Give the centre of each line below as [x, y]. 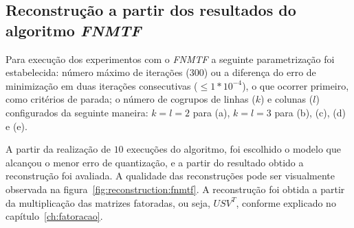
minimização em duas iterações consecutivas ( [102, 85]
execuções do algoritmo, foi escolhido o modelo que [234, 149]
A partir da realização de [58, 149]
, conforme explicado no [286, 202]
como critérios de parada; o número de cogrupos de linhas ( [131, 99]
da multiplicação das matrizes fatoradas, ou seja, [108, 202]
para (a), [211, 112]
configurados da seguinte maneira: [77, 112]
